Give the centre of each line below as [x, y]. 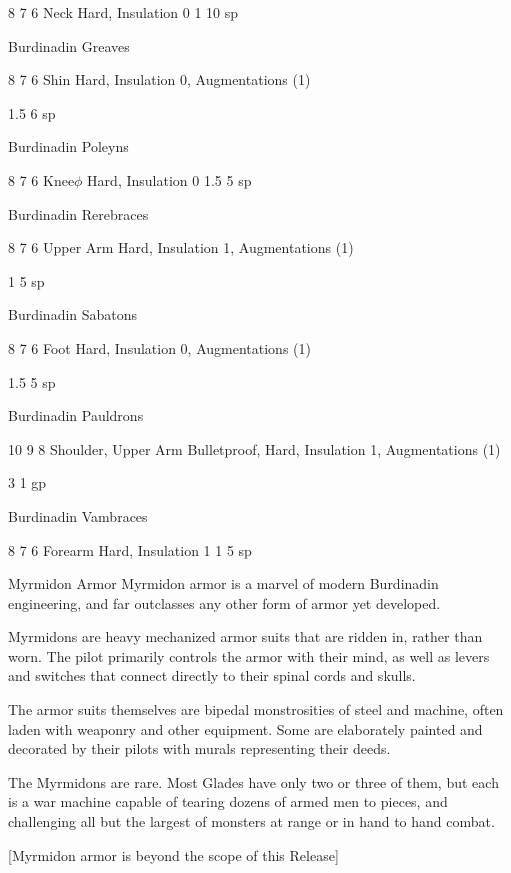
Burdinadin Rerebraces [78, 213]
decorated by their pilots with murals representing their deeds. [199, 748]
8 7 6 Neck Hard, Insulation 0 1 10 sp [123, 12]
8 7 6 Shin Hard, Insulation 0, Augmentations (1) [159, 79]
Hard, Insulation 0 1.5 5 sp [169, 179]
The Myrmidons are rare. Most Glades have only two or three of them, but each [253, 781]
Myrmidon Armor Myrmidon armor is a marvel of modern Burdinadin [223, 583]
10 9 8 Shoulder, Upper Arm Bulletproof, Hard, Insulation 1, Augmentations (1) [254, 448]
